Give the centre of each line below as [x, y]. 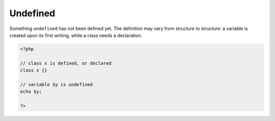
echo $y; [31, 92]
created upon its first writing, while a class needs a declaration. [76, 35]
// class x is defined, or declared [66, 63]
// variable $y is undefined [57, 84]
